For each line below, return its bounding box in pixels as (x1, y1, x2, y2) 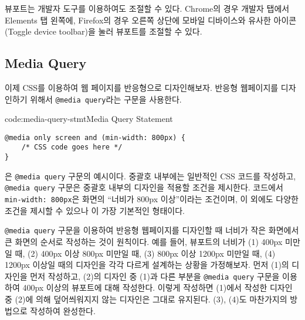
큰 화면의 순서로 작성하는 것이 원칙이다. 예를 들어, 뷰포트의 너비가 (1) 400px (5, 236, 283, 248)
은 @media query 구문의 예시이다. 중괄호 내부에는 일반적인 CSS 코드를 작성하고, (5, 169, 296, 182)
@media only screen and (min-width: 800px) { (5, 133, 185, 142)
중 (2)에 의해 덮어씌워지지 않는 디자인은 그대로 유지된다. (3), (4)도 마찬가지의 (5, 293, 287, 305)
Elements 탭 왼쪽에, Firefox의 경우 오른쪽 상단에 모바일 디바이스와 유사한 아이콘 (5, 13, 297, 26)
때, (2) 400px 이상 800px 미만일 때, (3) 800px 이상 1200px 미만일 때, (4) (15, 247, 276, 259)
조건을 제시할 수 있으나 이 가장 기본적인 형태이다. (5, 204, 185, 216)
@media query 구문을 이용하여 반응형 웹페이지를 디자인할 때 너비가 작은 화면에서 (5, 224, 299, 236)
